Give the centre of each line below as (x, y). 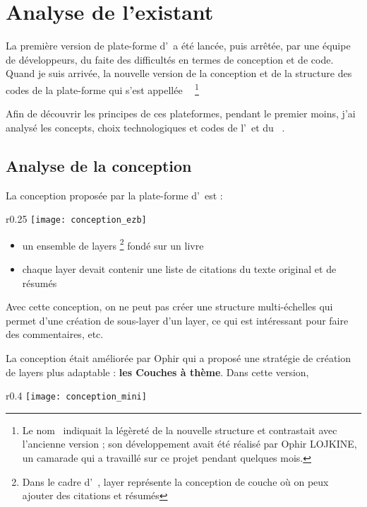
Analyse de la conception (99, 165)
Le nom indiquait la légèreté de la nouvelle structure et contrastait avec (180, 430)
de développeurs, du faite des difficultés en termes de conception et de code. (170, 59)
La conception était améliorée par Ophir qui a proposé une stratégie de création (179, 358)
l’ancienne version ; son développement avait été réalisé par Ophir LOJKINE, (189, 444)
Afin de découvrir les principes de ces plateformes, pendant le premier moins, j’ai (181, 113)
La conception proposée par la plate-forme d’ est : (114, 195)
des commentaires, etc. (55, 334)
